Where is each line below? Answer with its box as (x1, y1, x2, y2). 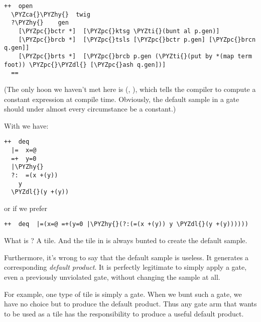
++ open (4, 3, 33, 10)
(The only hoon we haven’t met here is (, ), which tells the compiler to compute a (4, 83, 256, 94)
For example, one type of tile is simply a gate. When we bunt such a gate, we (4, 288, 242, 299)
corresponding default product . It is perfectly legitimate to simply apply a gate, (4, 262, 247, 272)
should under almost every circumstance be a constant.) (4, 103, 176, 114)
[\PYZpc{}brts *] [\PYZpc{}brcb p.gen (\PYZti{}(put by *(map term (18, 52, 252, 60)
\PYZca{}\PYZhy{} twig (11, 11, 90, 18)
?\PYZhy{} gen (11, 19, 69, 27)
